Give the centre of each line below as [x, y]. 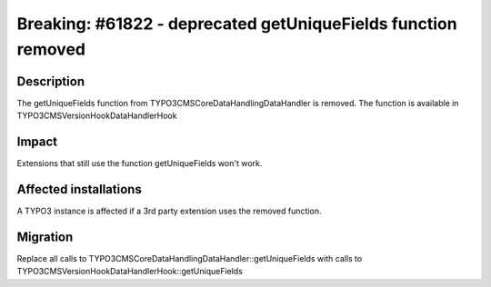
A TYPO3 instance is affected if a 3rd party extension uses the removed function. [169, 211]
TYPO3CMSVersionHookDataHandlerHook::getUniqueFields [130, 272]
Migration [45, 237]
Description [51, 81]
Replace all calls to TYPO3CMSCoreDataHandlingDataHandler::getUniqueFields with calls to [190, 258]
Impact [37, 142]
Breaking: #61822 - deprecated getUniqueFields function [237, 24]
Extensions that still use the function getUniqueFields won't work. [140, 163]
